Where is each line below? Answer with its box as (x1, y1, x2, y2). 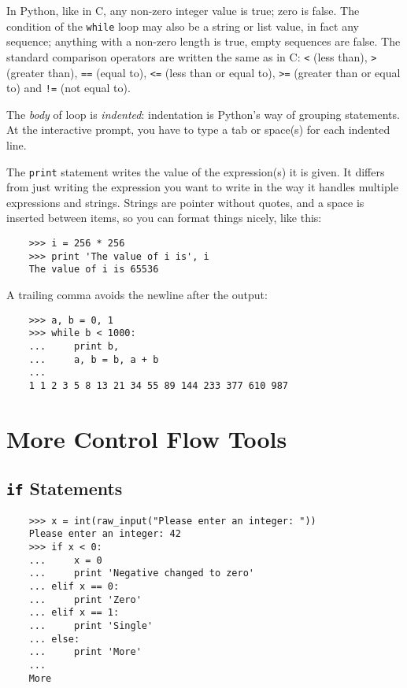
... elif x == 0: (28, 580, 120, 592)
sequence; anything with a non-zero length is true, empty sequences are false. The (6, 33, 401, 50)
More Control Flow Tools (6, 422, 287, 454)
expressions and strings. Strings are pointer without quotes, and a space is (6, 194, 364, 210)
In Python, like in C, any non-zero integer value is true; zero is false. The (6, 2, 360, 18)
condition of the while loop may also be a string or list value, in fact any (6, 17, 359, 34)
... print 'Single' (28, 620, 154, 631)
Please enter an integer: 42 (28, 528, 181, 540)
